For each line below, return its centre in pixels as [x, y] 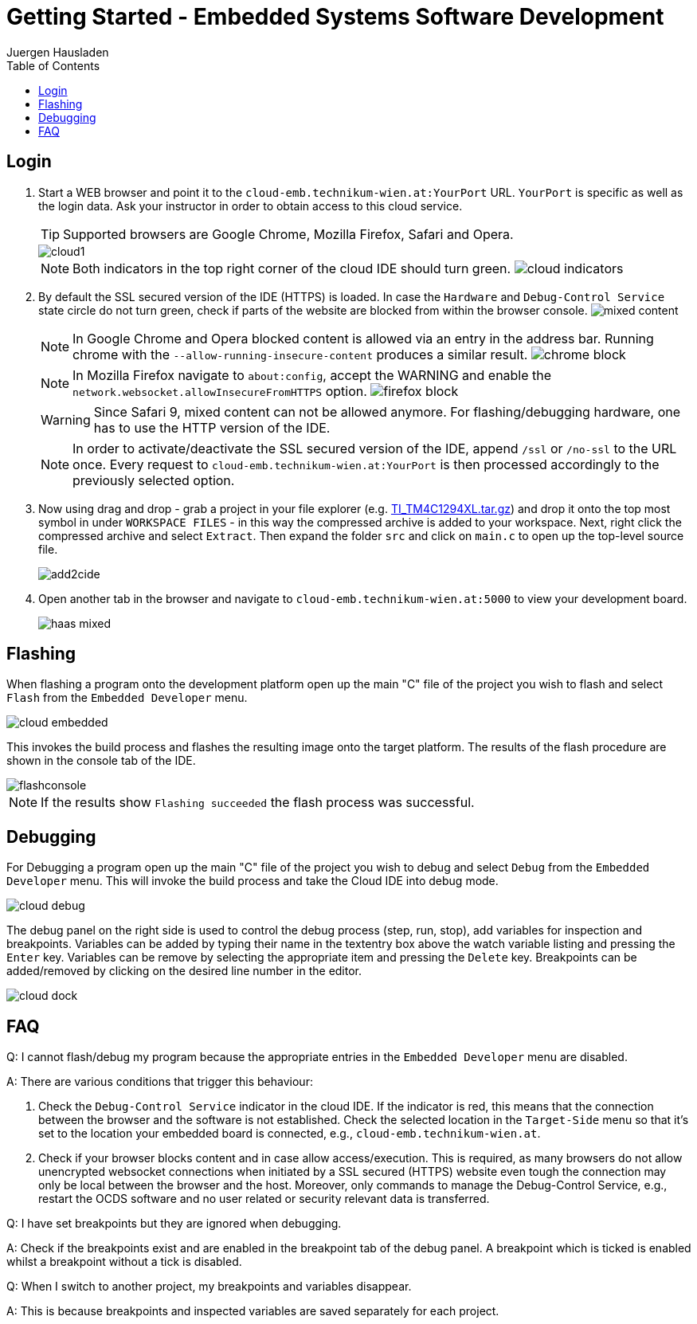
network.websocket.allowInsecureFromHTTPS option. [220, 391]
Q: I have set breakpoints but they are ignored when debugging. [174, 1224]
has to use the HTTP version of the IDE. [212, 427]
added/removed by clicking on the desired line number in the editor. [184, 971]
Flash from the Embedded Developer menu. [127, 698]
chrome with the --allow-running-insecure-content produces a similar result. [300, 354]
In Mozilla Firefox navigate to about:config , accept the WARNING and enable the [312, 375]
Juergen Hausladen [58, 52]
